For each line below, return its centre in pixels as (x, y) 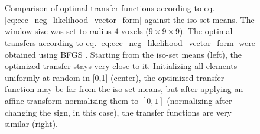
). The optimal (206, 31)
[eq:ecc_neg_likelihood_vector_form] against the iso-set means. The (130, 19)
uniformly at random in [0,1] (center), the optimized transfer (115, 77)
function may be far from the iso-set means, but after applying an (124, 89)
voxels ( (135, 31)
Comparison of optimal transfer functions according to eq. (110, 8)
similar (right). (32, 124)
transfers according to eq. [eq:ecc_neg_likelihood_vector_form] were (130, 42)
